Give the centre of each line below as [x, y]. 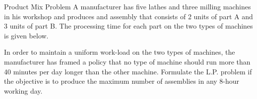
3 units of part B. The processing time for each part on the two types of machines [128, 26]
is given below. [26, 35]
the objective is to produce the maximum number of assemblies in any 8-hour [122, 81]
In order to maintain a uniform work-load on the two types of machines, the [120, 52]
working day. [23, 90]
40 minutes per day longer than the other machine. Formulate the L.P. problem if [128, 71]
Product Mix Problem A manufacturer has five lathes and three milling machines [128, 6]
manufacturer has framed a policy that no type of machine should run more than [127, 61]
